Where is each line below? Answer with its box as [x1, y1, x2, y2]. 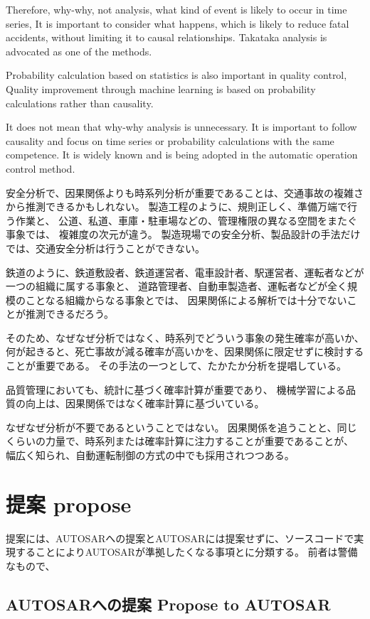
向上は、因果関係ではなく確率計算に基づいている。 [25, 396, 265, 411]
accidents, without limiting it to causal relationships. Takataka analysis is [6, 30, 327, 45]
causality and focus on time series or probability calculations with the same [6, 133, 334, 148]
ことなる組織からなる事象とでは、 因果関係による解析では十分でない [25, 292, 347, 307]
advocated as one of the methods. [6, 43, 152, 58]
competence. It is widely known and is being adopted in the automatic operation [6, 147, 358, 162]
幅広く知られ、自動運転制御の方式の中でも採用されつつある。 [6, 448, 295, 463]
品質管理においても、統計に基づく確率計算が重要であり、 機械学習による [6, 382, 346, 397]
